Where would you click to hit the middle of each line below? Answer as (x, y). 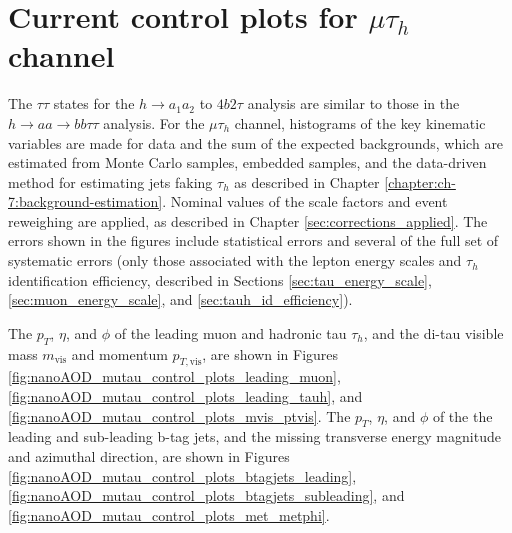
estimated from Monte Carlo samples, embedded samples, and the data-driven (247, 162)
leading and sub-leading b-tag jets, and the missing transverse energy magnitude (254, 436)
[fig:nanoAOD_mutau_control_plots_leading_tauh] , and (185, 396)
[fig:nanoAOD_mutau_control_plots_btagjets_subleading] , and (206, 495)
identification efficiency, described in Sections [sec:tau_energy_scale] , (220, 279)
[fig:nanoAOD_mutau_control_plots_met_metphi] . (169, 514)
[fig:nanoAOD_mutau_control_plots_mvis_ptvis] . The (179, 415)
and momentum (119, 353)
